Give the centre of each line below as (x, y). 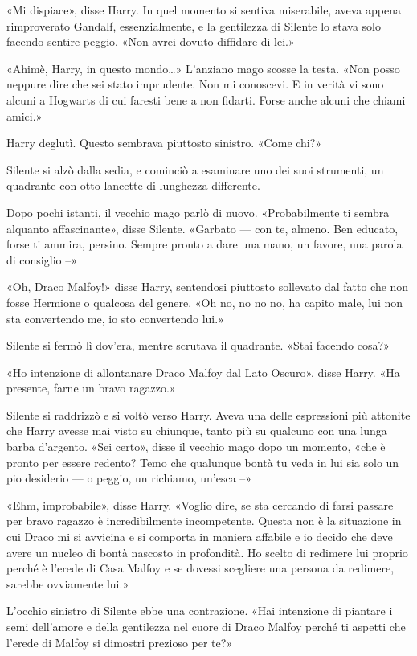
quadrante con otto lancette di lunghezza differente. (133, 185)
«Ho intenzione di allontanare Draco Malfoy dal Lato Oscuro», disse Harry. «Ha (203, 372)
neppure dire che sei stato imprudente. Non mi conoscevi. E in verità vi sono (195, 84)
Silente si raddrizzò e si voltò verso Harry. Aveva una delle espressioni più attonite (208, 414)
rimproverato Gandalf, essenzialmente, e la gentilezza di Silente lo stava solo (194, 25)
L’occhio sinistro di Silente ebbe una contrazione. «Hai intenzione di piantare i (200, 611)
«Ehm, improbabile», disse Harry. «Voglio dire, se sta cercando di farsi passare (200, 504)
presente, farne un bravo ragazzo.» (91, 388)
